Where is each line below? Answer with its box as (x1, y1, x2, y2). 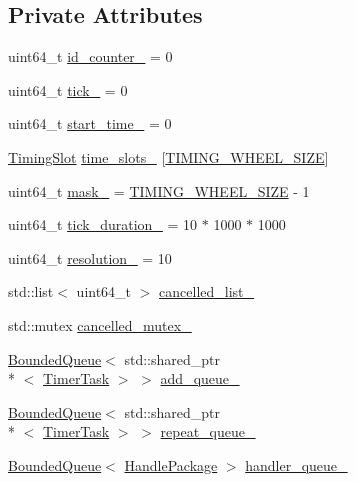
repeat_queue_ (160, 421, 256, 442)
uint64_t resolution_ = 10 (8, 247, 172, 268)
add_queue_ (160, 368, 240, 389)
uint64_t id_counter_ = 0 (8, 46, 173, 67)
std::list (8, 281, 54, 302)
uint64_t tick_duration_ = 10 (8, 214, 198, 235)
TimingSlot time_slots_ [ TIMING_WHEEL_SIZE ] (8, 146, 329, 167)
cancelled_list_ (159, 281, 255, 302)
